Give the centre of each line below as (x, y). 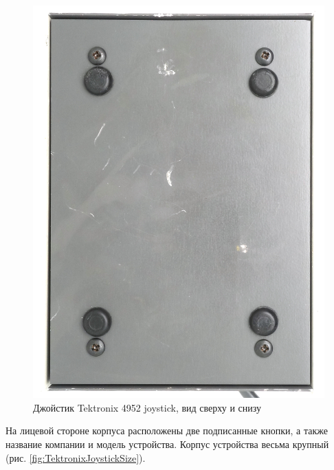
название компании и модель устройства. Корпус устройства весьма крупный (167, 444)
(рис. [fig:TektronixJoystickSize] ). (76, 457)
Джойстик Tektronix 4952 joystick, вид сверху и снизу (147, 407)
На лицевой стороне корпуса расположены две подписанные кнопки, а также (167, 430)
